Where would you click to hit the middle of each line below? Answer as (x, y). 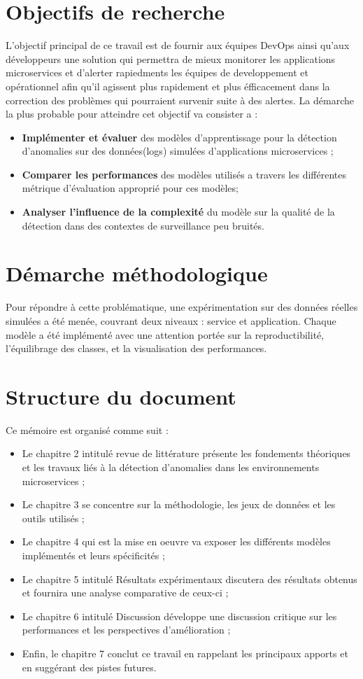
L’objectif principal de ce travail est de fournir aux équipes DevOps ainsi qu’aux (178, 45)
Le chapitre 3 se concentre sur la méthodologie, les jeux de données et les (179, 504)
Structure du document (121, 396)
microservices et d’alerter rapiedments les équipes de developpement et (157, 72)
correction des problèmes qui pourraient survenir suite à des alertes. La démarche (180, 100)
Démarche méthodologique (137, 273)
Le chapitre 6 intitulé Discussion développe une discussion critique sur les (179, 616)
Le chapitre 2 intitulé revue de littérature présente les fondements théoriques (186, 453)
